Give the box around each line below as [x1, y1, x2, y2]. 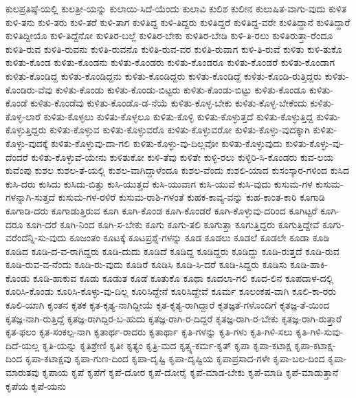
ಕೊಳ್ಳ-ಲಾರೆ [5, 109, 41, 123]
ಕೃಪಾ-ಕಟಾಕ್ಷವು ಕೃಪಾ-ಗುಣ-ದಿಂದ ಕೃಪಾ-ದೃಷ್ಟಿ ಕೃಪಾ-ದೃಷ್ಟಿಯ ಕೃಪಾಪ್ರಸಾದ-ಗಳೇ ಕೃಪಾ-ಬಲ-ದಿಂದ [25, 351, 325, 366]
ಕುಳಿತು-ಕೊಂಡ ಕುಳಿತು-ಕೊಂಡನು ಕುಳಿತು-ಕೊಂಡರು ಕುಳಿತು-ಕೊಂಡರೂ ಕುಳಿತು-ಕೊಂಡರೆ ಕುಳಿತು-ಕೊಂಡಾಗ [5, 55, 335, 69]
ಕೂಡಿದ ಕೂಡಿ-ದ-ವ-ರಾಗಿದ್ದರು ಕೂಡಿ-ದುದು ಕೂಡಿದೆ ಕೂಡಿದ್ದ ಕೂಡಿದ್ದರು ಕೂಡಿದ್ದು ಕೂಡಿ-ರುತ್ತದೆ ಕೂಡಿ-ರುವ [5, 243, 340, 258]
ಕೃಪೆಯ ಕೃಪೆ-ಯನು [5, 378, 66, 393]
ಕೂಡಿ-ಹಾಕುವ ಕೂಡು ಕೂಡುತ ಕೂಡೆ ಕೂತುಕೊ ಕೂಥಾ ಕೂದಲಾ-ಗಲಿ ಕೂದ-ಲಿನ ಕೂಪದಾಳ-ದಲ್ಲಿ [33, 270, 334, 285]
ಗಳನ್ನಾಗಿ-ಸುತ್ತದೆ [5, 190, 56, 204]
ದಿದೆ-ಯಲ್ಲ [5, 338, 40, 352]
